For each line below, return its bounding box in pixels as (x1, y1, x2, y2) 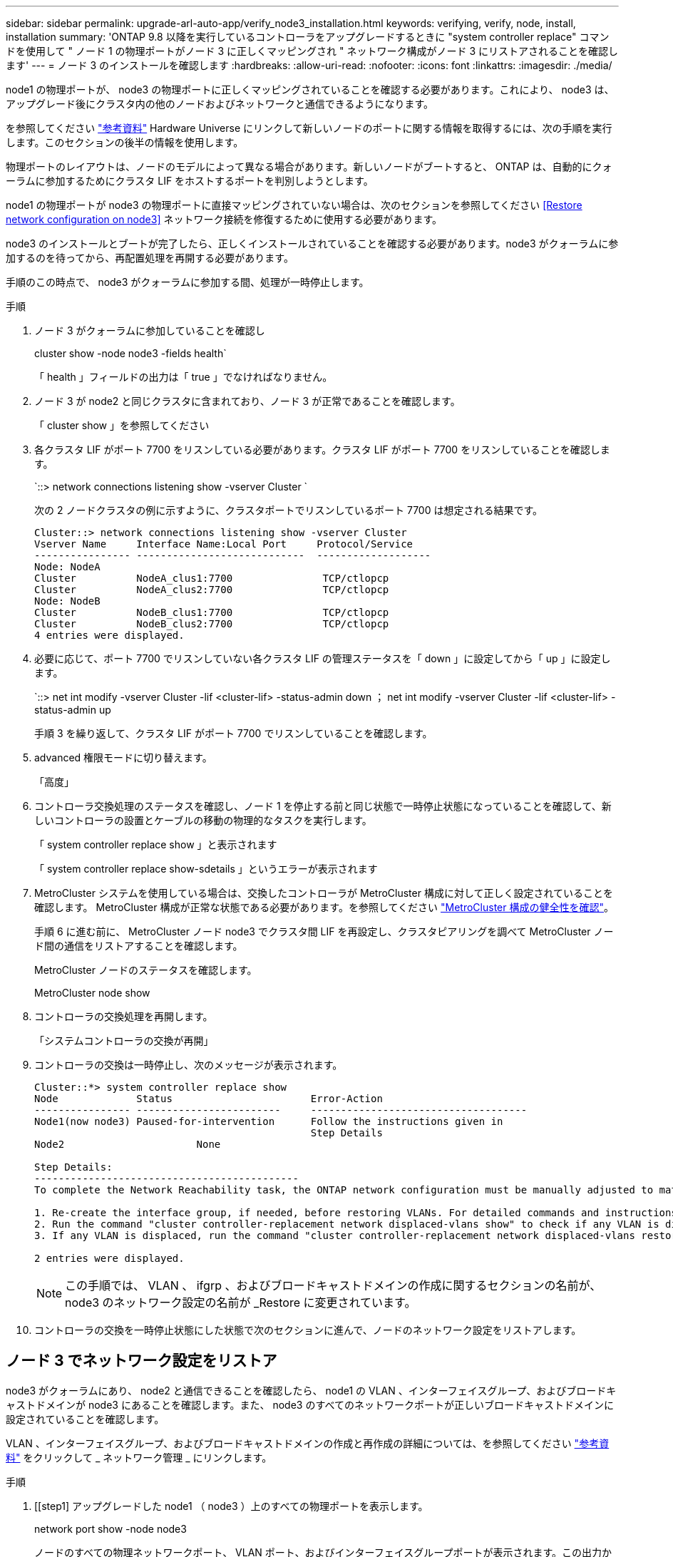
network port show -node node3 (34, 1522, 187, 1535)
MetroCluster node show (34, 987, 150, 999)
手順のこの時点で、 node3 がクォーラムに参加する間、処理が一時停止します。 (6, 276, 369, 288)
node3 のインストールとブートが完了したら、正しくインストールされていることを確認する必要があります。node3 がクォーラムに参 (6, 237, 619, 250)
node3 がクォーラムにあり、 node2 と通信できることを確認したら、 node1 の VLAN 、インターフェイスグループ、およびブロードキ (6, 1384, 617, 1397)
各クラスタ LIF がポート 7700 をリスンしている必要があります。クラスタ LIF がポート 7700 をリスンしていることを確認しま (34, 443, 610, 456)
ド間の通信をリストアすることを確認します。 (34, 940, 243, 952)
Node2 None (34, 1139, 221, 1150)
